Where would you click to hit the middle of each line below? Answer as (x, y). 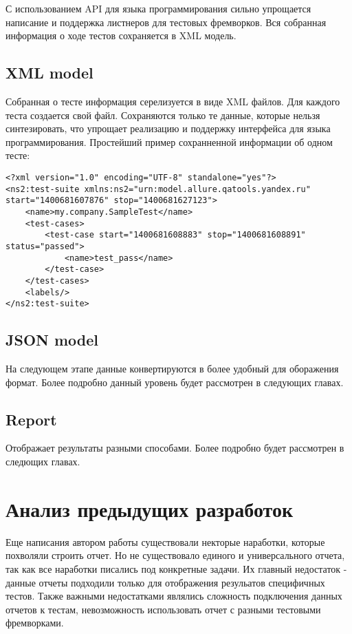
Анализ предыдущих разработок (150, 508)
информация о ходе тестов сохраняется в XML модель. (121, 35)
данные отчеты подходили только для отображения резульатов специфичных (165, 582)
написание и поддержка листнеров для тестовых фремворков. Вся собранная (166, 22)
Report (31, 419)
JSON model (52, 340)
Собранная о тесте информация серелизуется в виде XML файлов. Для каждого (173, 101)
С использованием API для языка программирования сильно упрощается (158, 8)
